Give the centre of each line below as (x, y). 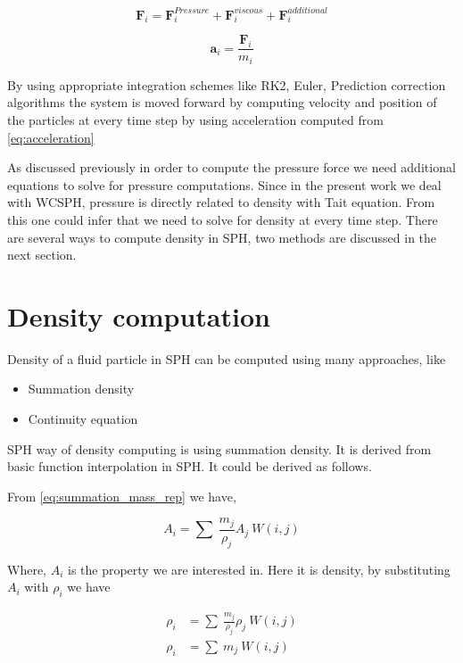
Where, (27, 569)
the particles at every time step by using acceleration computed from (195, 120)
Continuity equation (83, 419)
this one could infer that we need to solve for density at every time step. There (223, 219)
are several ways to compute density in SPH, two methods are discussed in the (222, 237)
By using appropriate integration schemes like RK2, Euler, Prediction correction (227, 84)
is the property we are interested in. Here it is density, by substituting (259, 569)
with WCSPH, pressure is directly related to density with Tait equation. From (221, 202)
